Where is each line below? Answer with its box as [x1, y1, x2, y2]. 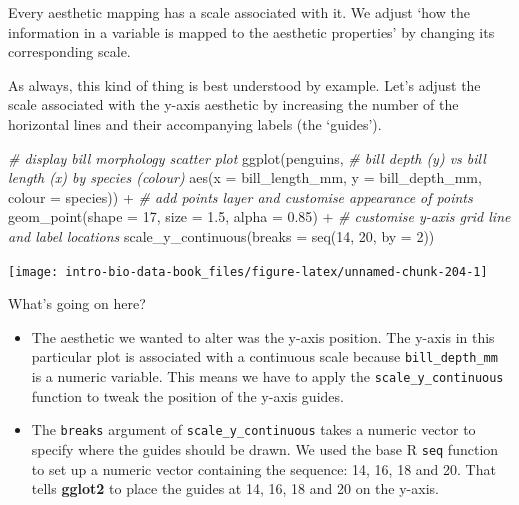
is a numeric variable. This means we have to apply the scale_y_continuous [31, 366, 504, 387]
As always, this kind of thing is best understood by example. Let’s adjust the [8, 74, 481, 95]
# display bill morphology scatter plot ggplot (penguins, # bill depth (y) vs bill [8, 147, 486, 168]
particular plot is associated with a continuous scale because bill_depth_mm [31, 346, 498, 367]
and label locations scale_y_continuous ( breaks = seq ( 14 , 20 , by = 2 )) [8, 225, 435, 246]
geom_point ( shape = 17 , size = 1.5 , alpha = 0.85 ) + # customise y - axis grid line [8, 206, 511, 227]
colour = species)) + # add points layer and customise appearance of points [8, 186, 473, 207]
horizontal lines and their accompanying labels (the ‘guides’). [8, 113, 382, 134]
